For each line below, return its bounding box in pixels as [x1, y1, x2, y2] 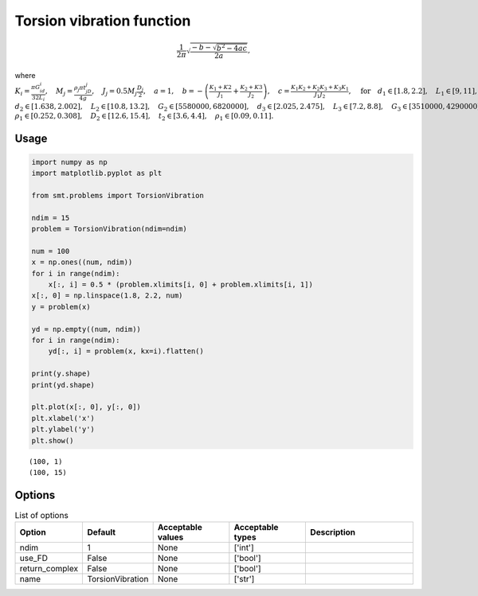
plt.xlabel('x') [31, 414, 96, 423]
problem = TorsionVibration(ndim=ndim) [31, 224, 187, 234]
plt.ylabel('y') [31, 425, 96, 434]
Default [87, 527, 116, 538]
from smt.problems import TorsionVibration [31, 191, 205, 200]
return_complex [19, 563, 79, 575]
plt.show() [31, 436, 74, 445]
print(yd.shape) [31, 380, 96, 389]
